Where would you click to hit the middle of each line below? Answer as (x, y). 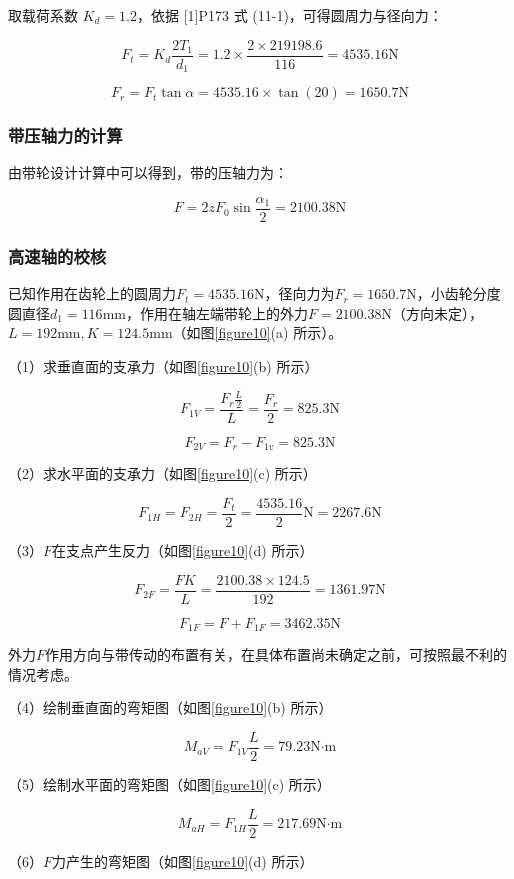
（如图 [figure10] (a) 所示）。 (257, 332)
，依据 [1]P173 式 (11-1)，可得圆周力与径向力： (290, 15)
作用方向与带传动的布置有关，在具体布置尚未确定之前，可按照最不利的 (276, 654)
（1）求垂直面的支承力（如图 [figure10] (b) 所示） (163, 365)
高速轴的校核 (57, 255)
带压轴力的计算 (65, 135)
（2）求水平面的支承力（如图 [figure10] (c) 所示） (162, 473)
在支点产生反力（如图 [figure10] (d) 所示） (183, 550)
